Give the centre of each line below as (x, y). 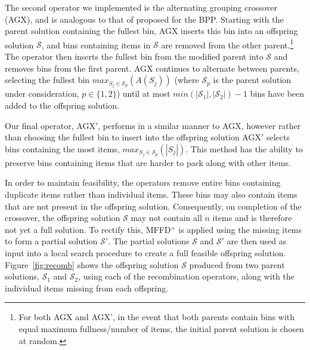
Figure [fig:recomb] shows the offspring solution (92, 264)
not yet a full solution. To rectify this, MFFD (88, 229)
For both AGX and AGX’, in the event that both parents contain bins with (157, 317)
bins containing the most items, (62, 148)
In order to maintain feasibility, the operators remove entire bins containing (143, 182)
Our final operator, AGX (50, 125)
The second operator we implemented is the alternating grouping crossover (141, 7)
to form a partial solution (51, 241)
